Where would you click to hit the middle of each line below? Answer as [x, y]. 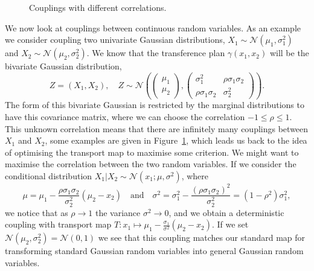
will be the [289, 53]
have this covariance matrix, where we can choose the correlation [125, 117]
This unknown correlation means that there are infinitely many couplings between [157, 128]
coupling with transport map [58, 224]
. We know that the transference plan [156, 53]
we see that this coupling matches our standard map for [202, 238]
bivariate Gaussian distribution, [63, 66]
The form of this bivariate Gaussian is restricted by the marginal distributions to [155, 105]
